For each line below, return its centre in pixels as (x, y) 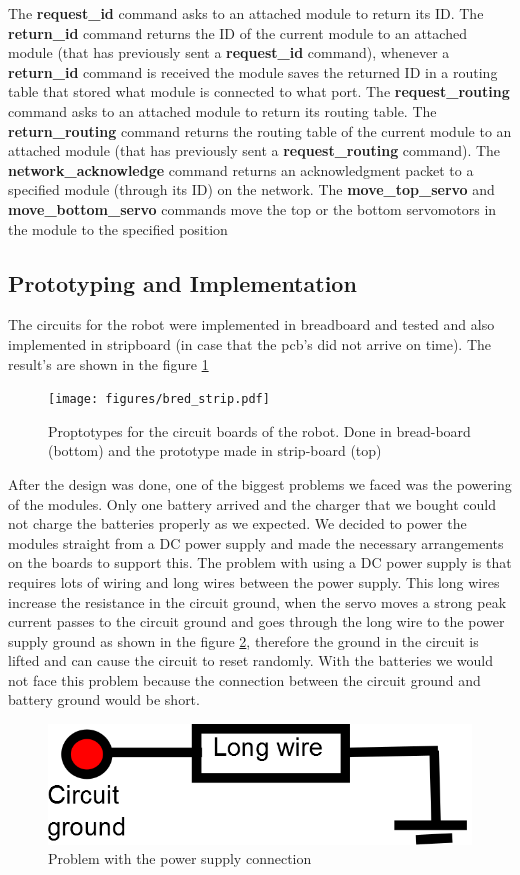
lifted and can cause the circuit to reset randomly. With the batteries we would (250, 660)
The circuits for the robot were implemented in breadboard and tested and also (251, 324)
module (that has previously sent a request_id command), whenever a (229, 52)
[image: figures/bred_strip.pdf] (159, 399)
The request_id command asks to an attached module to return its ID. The (246, 13)
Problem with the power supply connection (180, 858)
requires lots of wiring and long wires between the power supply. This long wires (254, 581)
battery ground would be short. (104, 699)
